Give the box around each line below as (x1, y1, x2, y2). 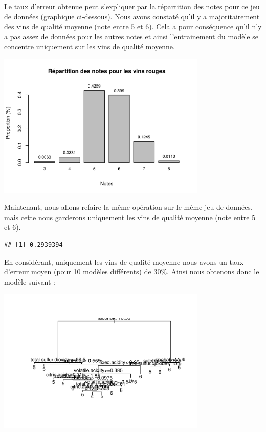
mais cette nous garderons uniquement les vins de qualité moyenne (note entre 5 (4, 211, 256, 222)
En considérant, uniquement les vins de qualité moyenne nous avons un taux (4, 256, 244, 267)
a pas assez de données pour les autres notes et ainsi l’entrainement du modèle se (4, 31, 258, 41)
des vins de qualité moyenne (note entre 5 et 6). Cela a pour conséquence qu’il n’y (4, 21, 262, 32)
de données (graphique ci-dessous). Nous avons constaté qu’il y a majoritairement (4, 11, 260, 21)
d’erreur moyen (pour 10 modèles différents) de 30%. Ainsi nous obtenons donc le (4, 266, 259, 277)
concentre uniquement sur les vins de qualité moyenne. (4, 41, 175, 52)
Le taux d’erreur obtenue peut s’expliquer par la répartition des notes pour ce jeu (4, 1, 260, 11)
